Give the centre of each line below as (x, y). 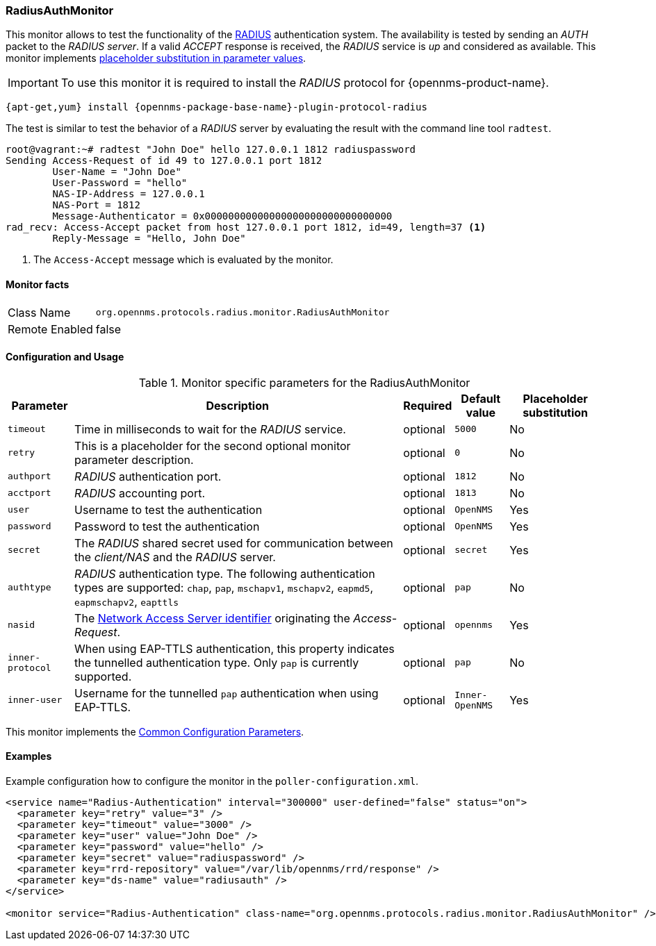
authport (30, 476)
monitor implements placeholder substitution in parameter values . (156, 58)
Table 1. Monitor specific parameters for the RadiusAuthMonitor (304, 382)
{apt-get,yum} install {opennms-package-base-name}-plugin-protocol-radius (216, 107)
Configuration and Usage (65, 357)
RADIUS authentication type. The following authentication (225, 573)
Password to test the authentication (167, 526)
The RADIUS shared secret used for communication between (234, 543)
